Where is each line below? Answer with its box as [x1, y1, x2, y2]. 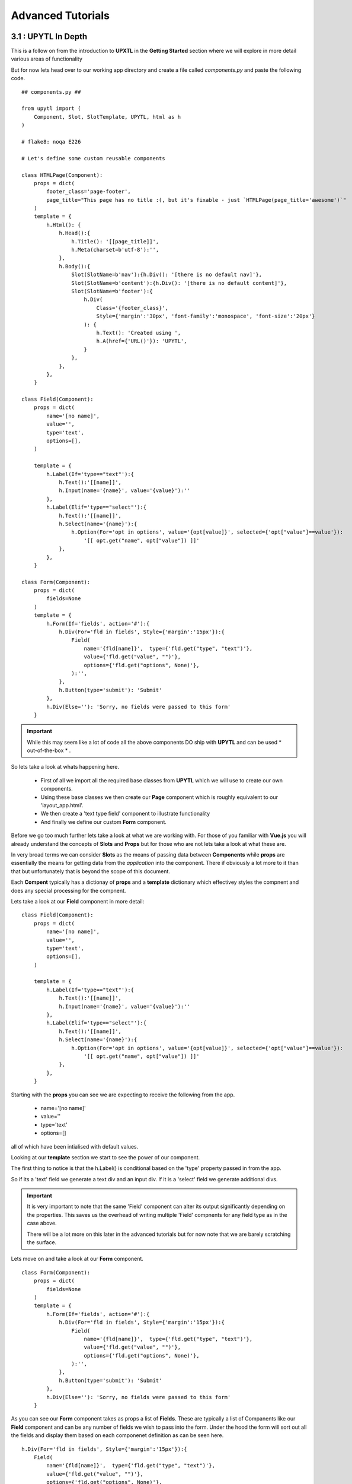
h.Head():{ [59, 230, 91, 237]
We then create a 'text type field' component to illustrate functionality [40, 810, 210, 817]
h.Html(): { [46, 221, 81, 228]
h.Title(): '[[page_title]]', [71, 238, 159, 245]
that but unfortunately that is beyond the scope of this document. [11, 867, 170, 875]
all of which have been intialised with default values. [11, 1143, 139, 1150]
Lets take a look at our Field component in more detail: [11, 898, 145, 905]
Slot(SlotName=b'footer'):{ [71, 288, 153, 294]
